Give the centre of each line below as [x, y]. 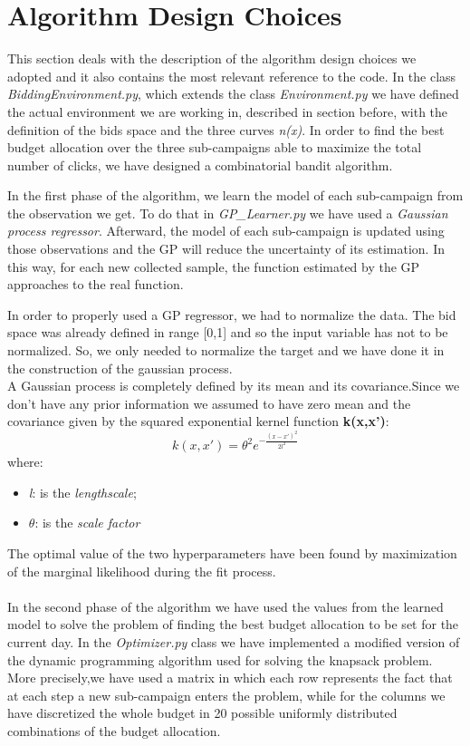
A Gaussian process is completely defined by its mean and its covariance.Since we [234, 386]
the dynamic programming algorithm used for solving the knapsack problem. [220, 659]
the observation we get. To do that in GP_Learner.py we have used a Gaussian [228, 213]
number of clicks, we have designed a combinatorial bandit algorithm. [200, 165]
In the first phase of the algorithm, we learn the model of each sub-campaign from [235, 195]
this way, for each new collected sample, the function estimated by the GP [214, 266]
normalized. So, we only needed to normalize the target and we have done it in [226, 350]
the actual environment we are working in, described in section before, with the [228, 111]
